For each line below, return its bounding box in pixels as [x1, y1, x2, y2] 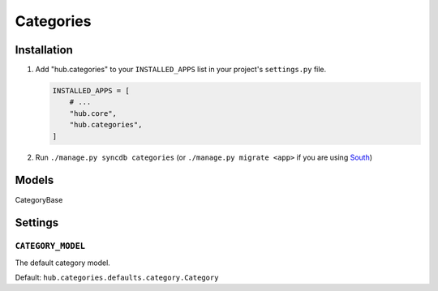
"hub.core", [69, 109, 118, 118]
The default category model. [15, 258, 111, 267]
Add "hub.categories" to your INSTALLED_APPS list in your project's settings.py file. [35, 65, 327, 75]
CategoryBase [15, 195, 63, 204]
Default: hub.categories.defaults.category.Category [15, 272, 219, 283]
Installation [15, 43, 73, 57]
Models [15, 173, 54, 187]
